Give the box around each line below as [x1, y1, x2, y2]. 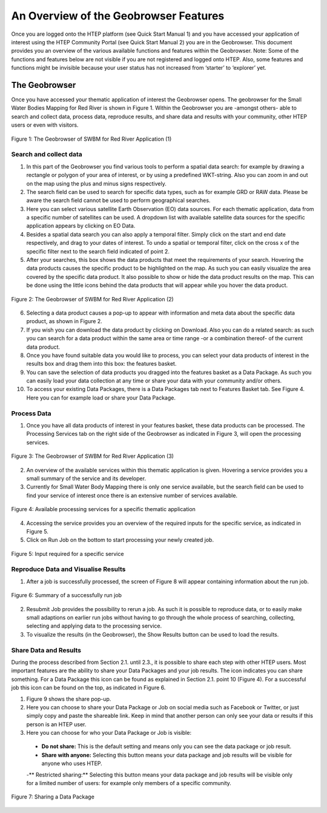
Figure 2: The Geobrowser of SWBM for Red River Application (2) [11, 295, 174, 303]
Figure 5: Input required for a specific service [11, 550, 124, 557]
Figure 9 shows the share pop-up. [26, 695, 111, 703]
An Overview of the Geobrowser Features [11, 9, 225, 22]
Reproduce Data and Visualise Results [11, 565, 126, 574]
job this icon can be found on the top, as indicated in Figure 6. [11, 684, 166, 691]
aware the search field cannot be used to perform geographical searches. [26, 197, 211, 204]
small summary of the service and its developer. [26, 475, 147, 482]
